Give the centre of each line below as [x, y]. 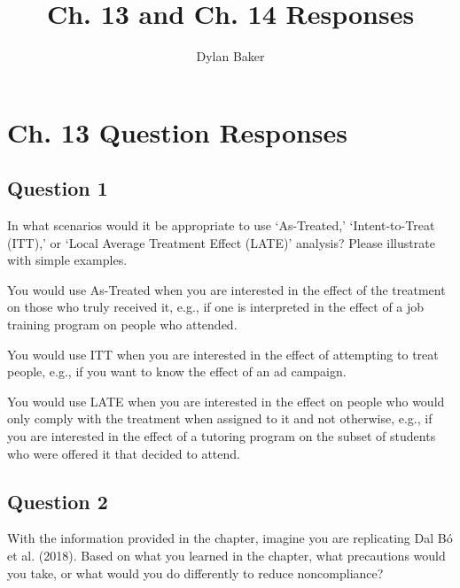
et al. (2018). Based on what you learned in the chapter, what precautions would [226, 556]
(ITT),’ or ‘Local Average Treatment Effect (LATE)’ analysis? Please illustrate [221, 242]
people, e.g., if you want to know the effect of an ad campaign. [177, 371]
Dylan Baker [230, 56]
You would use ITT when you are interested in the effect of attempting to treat [223, 354]
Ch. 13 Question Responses [178, 132]
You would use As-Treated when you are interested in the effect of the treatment [226, 289]
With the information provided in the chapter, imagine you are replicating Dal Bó [230, 538]
